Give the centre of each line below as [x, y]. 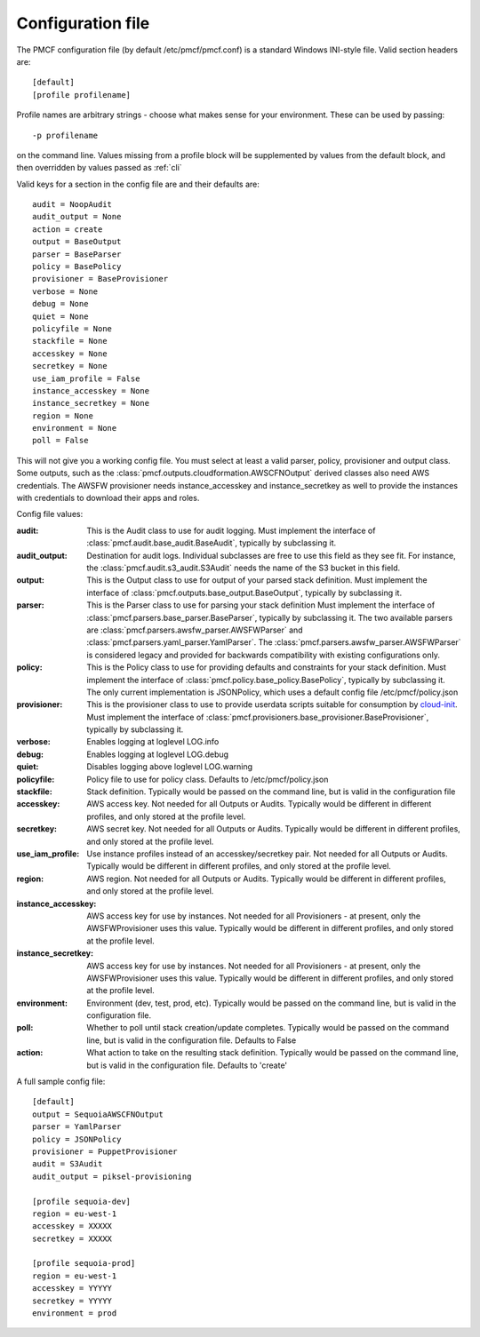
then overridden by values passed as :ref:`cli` [99, 168]
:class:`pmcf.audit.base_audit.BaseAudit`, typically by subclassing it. [212, 543]
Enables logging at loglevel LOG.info [153, 742]
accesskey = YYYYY [72, 1289]
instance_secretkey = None [91, 403]
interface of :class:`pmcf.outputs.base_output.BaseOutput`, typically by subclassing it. [244, 593]
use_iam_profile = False [86, 378]
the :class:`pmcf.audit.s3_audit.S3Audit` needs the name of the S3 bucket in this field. [244, 568]
